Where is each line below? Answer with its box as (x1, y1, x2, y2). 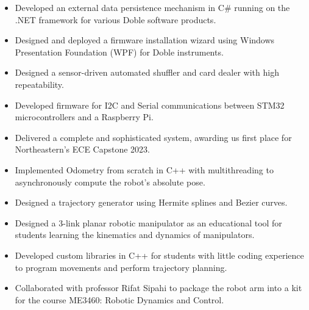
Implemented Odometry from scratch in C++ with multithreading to (15, 163, 274, 176)
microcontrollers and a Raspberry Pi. (15, 110, 154, 123)
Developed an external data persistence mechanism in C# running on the (15, 1, 290, 13)
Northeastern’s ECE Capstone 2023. (15, 143, 150, 156)
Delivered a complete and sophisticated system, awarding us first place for (15, 131, 292, 143)
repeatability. (15, 77, 64, 90)
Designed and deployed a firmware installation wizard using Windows (15, 34, 275, 46)
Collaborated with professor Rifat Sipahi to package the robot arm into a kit (15, 281, 302, 294)
